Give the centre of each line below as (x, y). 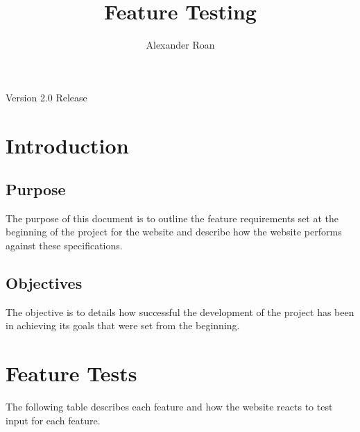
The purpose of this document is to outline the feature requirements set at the (172, 218)
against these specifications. (64, 246)
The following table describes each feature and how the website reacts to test (169, 407)
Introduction (67, 145)
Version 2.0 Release (46, 97)
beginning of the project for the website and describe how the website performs (174, 232)
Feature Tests (71, 373)
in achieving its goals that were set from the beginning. (123, 325)
